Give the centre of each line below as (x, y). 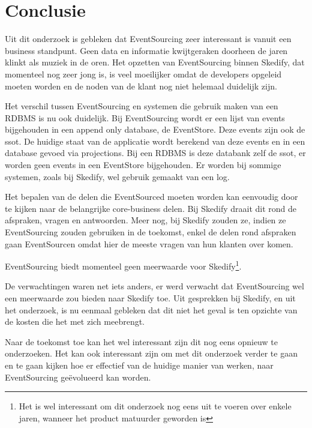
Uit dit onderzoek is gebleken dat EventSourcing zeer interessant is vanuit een (148, 39)
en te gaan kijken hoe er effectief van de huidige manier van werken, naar (139, 365)
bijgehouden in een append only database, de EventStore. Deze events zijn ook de (155, 129)
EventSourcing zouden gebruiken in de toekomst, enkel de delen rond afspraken (151, 232)
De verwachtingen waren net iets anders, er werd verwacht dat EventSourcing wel (154, 286)
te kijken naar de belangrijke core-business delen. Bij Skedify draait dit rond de (151, 208)
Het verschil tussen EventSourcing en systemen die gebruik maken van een (142, 106)
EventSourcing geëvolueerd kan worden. (78, 377)
